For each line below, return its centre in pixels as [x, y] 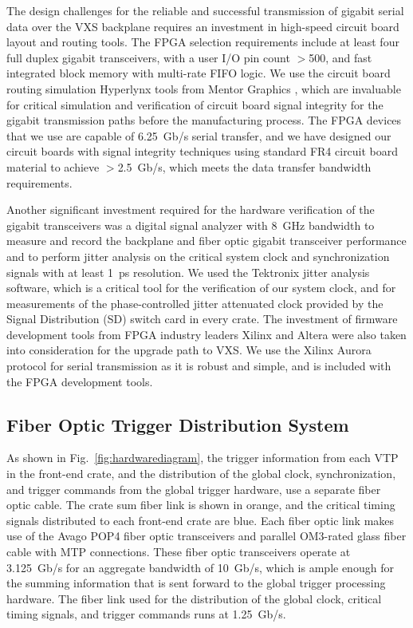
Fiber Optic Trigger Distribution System [178, 424]
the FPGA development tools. [80, 381]
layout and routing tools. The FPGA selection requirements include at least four [203, 42]
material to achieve [53, 166]
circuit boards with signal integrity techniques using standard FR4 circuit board [203, 151]
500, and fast [340, 57]
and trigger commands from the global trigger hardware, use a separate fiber [194, 489]
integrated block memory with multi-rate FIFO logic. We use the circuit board [199, 73]
